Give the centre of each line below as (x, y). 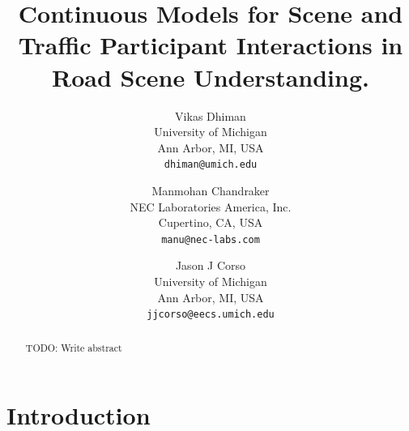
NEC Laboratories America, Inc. (211, 206)
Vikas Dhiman (211, 115)
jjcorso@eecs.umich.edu (211, 315)
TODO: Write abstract (74, 347)
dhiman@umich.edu (211, 165)
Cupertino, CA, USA (211, 222)
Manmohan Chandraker (211, 190)
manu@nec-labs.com (211, 239)
